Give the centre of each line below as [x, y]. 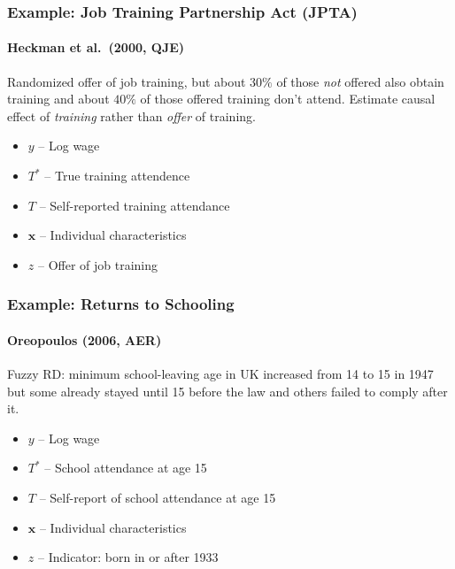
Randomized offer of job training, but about [127, 81]
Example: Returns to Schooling [121, 304]
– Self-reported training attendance [135, 205]
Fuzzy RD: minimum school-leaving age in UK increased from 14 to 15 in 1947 [220, 374]
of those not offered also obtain [360, 81]
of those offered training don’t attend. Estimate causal [288, 99]
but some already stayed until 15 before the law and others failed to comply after [227, 391]
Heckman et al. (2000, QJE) [96, 47]
